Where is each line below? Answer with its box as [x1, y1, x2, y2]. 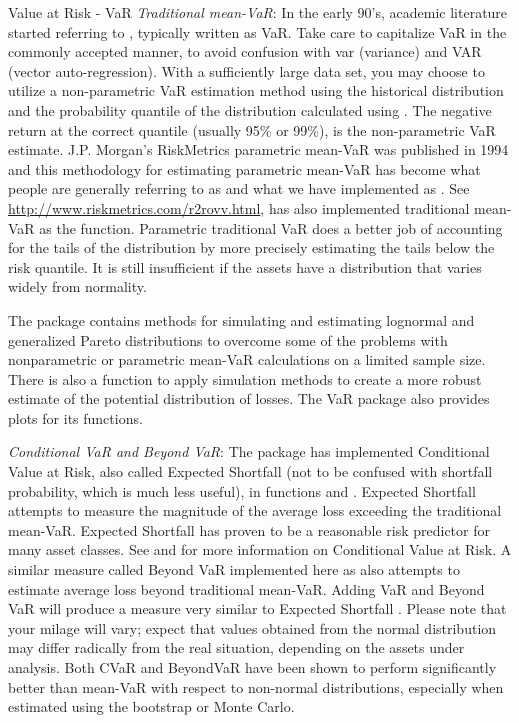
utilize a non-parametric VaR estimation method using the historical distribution [8, 80, 504, 101]
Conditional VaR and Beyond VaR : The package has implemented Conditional [8, 441, 490, 462]
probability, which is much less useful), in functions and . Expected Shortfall [8, 480, 476, 501]
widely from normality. [8, 276, 147, 297]
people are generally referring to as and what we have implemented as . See [8, 178, 470, 199]
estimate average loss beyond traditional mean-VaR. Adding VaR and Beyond [8, 578, 485, 599]
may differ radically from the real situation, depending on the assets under [8, 637, 465, 658]
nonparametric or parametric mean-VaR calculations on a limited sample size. [8, 349, 486, 370]
